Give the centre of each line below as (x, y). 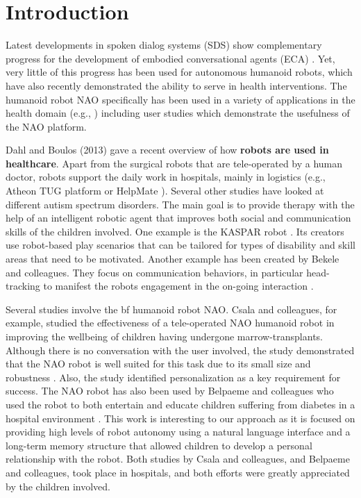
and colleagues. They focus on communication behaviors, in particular (154, 272)
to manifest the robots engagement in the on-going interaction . (178, 286)
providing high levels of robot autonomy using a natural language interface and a (178, 432)
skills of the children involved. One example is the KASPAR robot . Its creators (175, 231)
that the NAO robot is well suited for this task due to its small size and (158, 364)
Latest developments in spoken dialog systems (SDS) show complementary (164, 45)
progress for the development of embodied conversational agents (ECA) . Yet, (170, 58)
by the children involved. (58, 486)
